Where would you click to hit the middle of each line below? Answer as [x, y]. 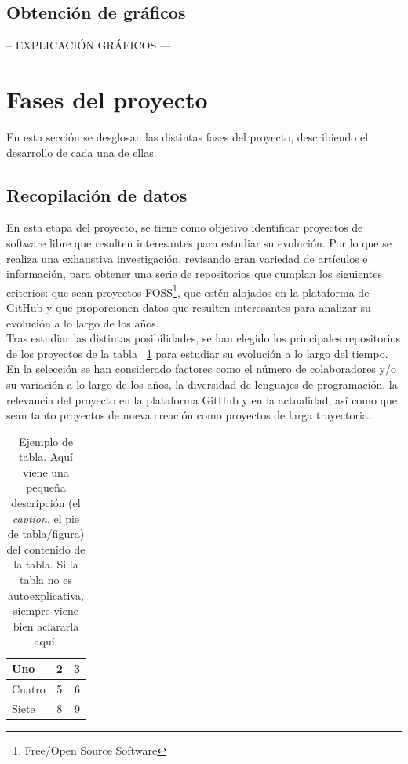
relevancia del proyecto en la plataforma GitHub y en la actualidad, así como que [202, 399]
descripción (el [46, 503]
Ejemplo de [46, 441]
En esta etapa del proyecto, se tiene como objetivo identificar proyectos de [185, 227]
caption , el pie [46, 518]
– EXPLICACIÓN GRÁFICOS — [89, 45]
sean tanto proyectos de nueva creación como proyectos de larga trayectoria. [189, 415]
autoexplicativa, [46, 595]
